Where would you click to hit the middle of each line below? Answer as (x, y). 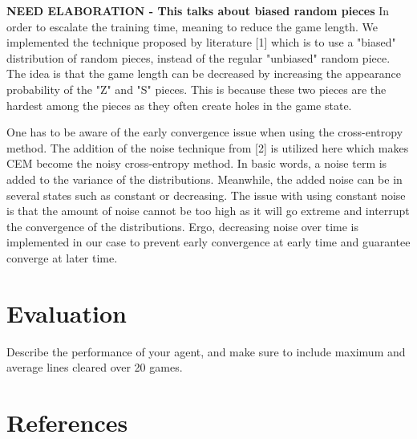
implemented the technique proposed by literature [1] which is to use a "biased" (201, 42)
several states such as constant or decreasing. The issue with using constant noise (206, 195)
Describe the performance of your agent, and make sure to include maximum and (206, 351)
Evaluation (67, 313)
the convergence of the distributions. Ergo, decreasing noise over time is (183, 226)
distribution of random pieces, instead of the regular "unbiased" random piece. (198, 57)
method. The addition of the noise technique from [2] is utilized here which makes (208, 147)
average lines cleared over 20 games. (95, 367)
